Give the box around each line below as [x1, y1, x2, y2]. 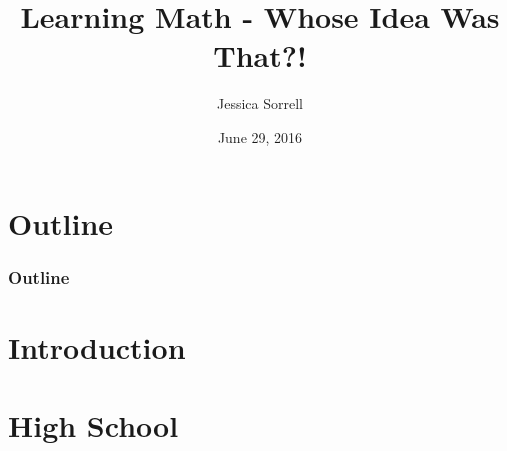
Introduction [8, 326, 186, 367]
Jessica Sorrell [217, 93, 303, 114]
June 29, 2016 [217, 126, 303, 147]
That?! [213, 35, 307, 76]
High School [8, 405, 179, 446]
